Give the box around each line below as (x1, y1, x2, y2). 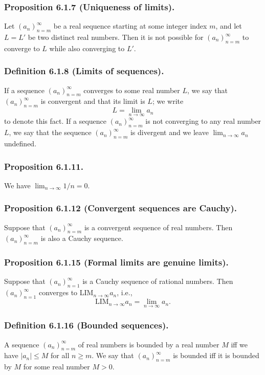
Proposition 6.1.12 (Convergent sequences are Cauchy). (4, 202, 237, 214)
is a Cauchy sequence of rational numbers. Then (82, 276, 233, 286)
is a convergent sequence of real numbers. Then (84, 222, 233, 232)
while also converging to (49, 42, 125, 53)
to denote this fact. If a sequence (4, 116, 107, 126)
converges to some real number (83, 84, 180, 95)
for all (51, 350, 70, 361)
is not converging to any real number (145, 116, 261, 126)
